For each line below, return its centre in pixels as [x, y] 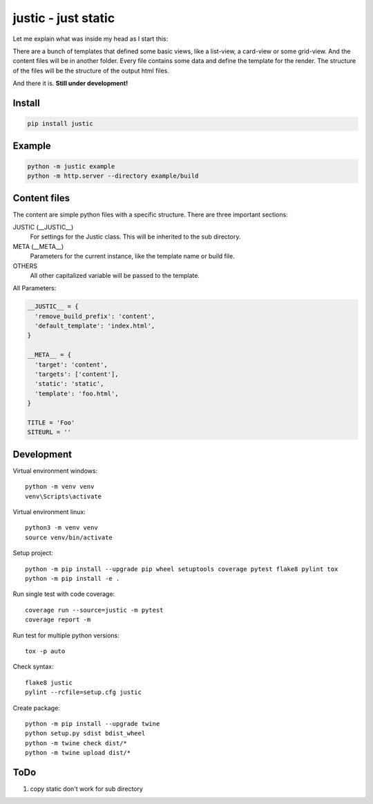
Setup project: [33, 553]
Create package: [36, 708]
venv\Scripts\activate [64, 496]
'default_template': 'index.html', [95, 326]
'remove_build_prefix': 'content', [95, 316]
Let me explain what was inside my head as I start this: [90, 39]
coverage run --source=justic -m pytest [94, 610]
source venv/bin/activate [69, 537]
